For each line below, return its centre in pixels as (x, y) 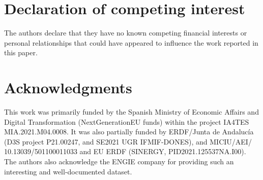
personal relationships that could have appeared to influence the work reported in (131, 42)
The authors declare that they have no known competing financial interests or (126, 33)
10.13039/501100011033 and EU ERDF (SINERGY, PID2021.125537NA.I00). (125, 151)
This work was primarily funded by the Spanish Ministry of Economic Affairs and (131, 112)
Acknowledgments (68, 87)
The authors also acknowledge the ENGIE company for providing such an (119, 161)
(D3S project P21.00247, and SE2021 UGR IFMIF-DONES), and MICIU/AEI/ (128, 141)
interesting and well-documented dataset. (68, 171)
